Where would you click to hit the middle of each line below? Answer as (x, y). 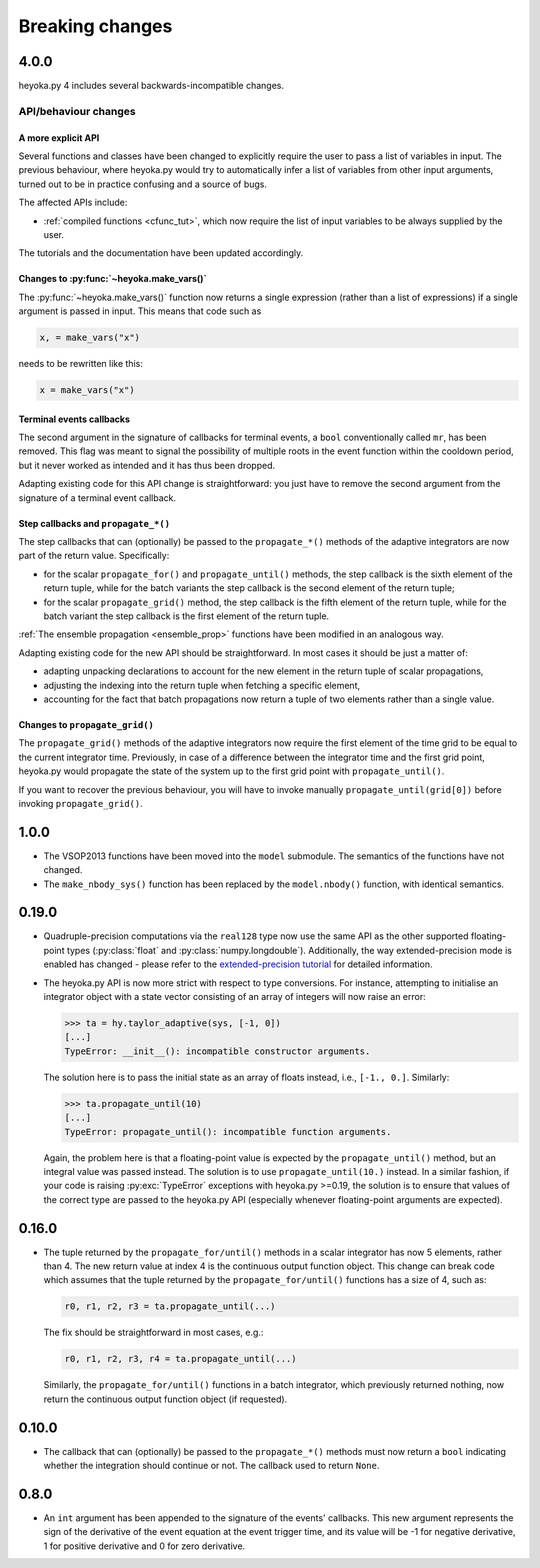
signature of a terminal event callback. (97, 497)
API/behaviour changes (77, 111)
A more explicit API (59, 137)
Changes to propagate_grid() (86, 724)
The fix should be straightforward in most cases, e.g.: (153, 1332)
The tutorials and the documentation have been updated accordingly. (161, 253)
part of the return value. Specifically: (94, 556)
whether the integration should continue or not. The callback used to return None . (211, 1466)
